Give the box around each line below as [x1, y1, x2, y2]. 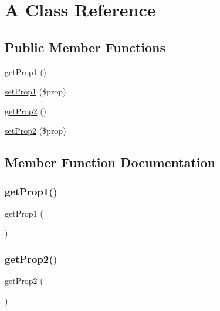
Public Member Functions [5, 38, 165, 56]
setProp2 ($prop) [5, 124, 66, 137]
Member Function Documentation [5, 153, 216, 171]
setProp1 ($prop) [5, 85, 66, 97]
